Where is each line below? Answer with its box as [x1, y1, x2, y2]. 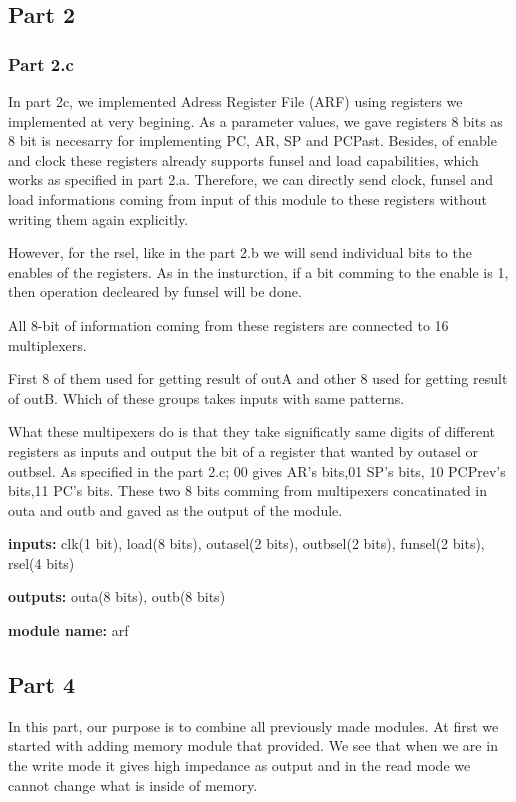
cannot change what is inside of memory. [8, 774, 258, 795]
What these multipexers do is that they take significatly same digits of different [8, 421, 496, 442]
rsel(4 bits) [8, 552, 75, 573]
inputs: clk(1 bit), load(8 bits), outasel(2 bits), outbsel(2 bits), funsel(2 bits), [8, 533, 485, 554]
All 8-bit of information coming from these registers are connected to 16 [8, 314, 449, 335]
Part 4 [8, 669, 76, 700]
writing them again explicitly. [8, 208, 189, 229]
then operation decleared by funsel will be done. [8, 281, 302, 302]
